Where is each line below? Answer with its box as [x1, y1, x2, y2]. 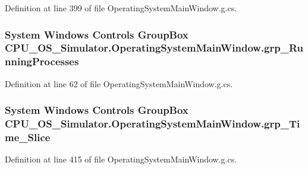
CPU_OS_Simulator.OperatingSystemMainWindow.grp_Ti [5, 116, 300, 131]
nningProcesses [5, 54, 79, 69]
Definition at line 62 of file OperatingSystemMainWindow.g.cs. [5, 77, 233, 90]
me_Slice [5, 130, 51, 145]
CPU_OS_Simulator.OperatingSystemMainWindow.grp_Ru [5, 40, 303, 55]
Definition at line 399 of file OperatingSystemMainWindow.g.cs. [5, 2, 237, 14]
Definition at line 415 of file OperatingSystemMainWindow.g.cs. [5, 153, 237, 165]
